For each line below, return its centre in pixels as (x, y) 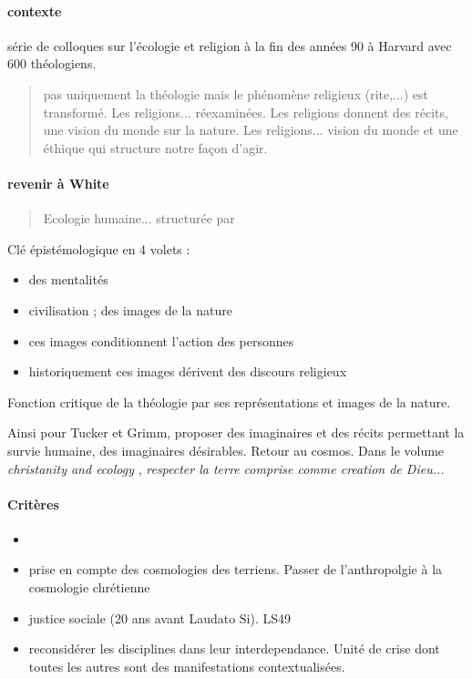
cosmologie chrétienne (89, 587)
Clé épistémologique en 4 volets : (99, 248)
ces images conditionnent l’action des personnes (161, 340)
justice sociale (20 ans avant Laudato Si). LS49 (160, 617)
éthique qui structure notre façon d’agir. (155, 147)
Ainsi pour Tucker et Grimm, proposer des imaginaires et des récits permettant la (236, 432)
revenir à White (58, 183)
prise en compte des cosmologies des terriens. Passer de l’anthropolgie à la (236, 569)
